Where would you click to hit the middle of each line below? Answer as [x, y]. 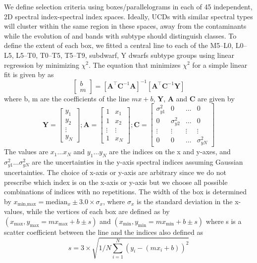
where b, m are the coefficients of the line [67, 98]
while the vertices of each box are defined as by [98, 211]
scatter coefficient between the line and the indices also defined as [104, 232]
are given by [216, 98]
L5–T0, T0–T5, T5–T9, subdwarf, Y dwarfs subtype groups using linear [125, 55]
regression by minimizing [42, 65]
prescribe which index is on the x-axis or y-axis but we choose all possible [116, 182]
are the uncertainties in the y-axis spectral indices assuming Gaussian [137, 161]
